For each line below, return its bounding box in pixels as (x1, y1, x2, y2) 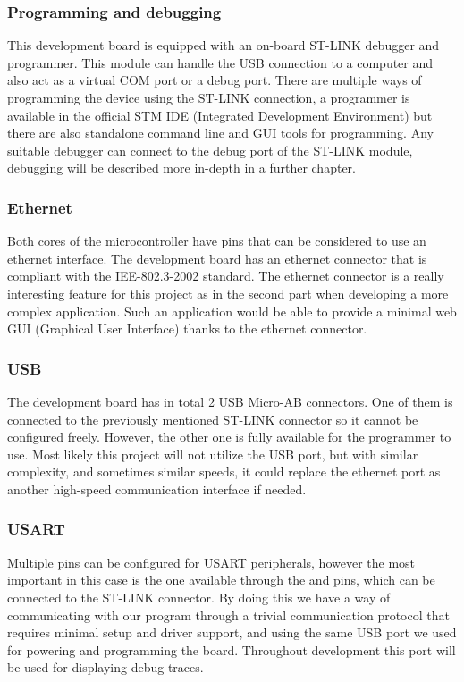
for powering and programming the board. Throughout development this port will (7, 640, 456, 659)
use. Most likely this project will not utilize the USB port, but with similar (7, 444, 418, 463)
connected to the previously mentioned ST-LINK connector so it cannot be (7, 409, 418, 428)
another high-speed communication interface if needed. (7, 479, 307, 498)
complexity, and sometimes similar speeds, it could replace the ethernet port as (7, 462, 441, 481)
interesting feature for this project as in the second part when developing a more (7, 283, 449, 302)
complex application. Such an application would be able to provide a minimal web (7, 301, 457, 320)
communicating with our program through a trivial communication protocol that (7, 605, 450, 624)
